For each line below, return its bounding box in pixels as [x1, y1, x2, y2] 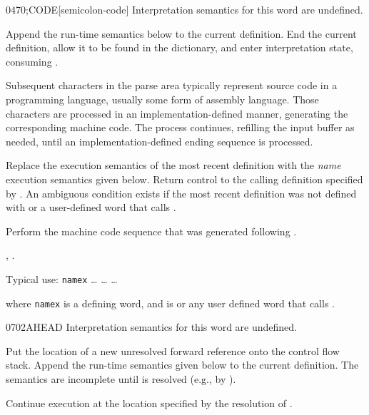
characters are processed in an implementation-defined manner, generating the [6, 106, 348, 121]
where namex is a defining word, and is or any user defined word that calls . [6, 295, 335, 310]
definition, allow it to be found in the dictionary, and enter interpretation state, [6, 40, 353, 55]
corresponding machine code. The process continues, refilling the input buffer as [6, 120, 355, 135]
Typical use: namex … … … [6, 271, 118, 286]
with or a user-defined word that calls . [6, 200, 176, 215]
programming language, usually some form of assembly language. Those [6, 91, 319, 106]
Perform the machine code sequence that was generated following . [6, 223, 297, 238]
